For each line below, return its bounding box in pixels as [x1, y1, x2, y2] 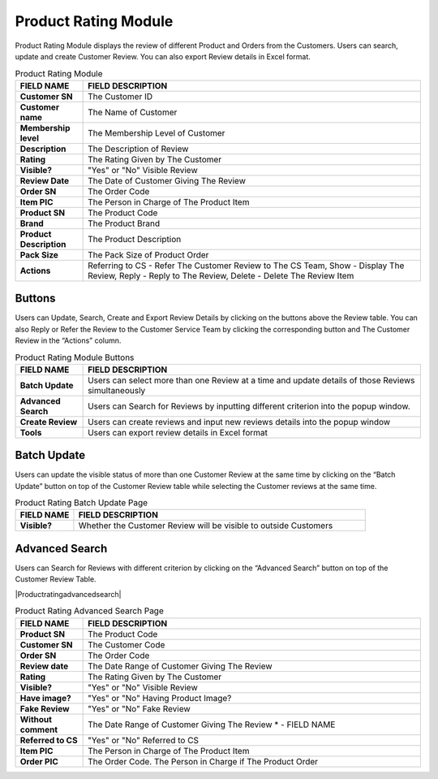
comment [19, 724, 58, 735]
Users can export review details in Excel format [88, 426, 268, 438]
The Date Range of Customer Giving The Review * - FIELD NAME [88, 719, 336, 730]
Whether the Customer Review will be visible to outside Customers [78, 520, 333, 531]
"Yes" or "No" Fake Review [88, 703, 191, 714]
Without [19, 713, 53, 725]
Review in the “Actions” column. [15, 335, 122, 345]
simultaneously [88, 384, 146, 396]
